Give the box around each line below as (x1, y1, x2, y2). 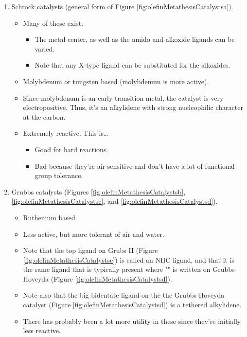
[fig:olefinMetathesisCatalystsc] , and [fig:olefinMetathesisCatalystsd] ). (11, 196, 218, 206)
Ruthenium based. (23, 212, 77, 222)
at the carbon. (23, 111, 66, 122)
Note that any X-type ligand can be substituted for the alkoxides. (35, 60, 230, 70)
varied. (35, 43, 55, 53)
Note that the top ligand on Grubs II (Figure (23, 245, 158, 255)
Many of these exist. (23, 18, 84, 28)
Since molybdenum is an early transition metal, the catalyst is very (23, 92, 224, 103)
